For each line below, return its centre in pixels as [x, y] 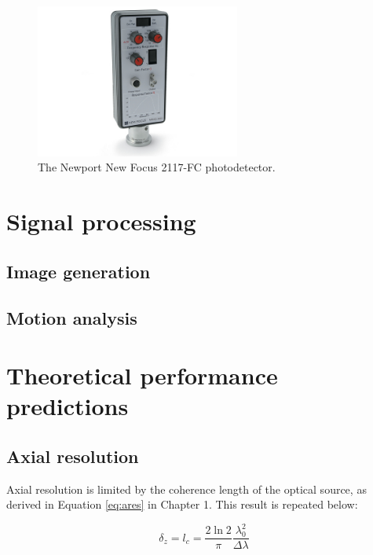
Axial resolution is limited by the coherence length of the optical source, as [186, 489]
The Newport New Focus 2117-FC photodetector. [157, 167]
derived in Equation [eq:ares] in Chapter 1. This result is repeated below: [182, 504]
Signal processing [101, 221]
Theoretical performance [142, 375]
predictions [68, 406]
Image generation [79, 271]
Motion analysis [72, 317]
